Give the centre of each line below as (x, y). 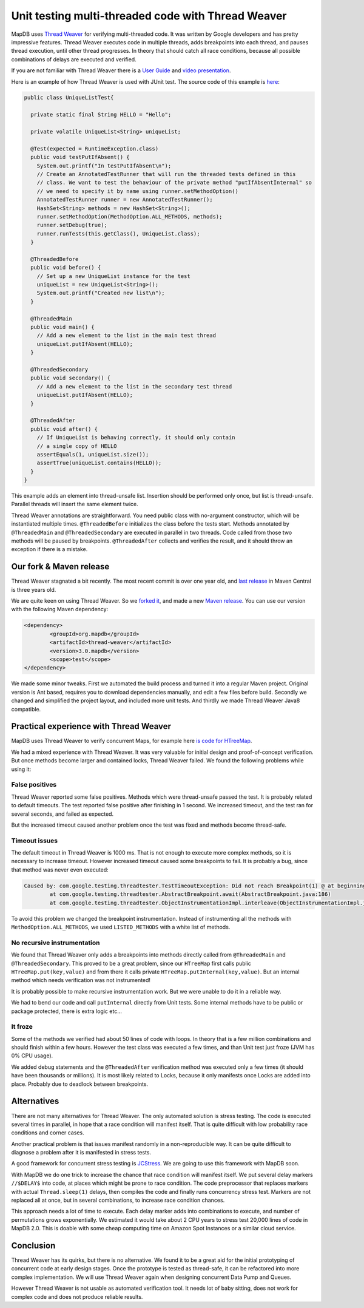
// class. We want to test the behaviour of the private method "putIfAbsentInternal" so (174, 183)
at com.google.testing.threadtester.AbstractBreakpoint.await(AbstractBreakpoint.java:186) (190, 894)
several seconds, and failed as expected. (62, 814)
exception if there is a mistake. (49, 549)
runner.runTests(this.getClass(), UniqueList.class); (118, 233)
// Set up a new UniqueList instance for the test (113, 276)
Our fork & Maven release (60, 567)
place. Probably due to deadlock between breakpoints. (80, 1084)
